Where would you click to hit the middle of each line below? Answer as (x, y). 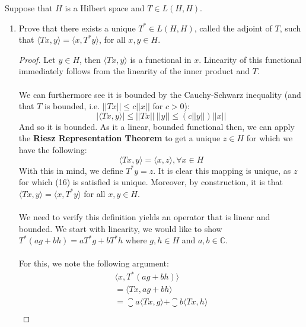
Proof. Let (37, 59)
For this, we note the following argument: (94, 263)
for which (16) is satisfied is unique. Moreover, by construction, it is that (151, 182)
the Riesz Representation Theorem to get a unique (119, 138)
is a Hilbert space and (105, 8)
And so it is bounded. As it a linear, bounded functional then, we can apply (157, 126)
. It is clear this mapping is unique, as (222, 170)
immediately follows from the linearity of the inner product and (134, 71)
